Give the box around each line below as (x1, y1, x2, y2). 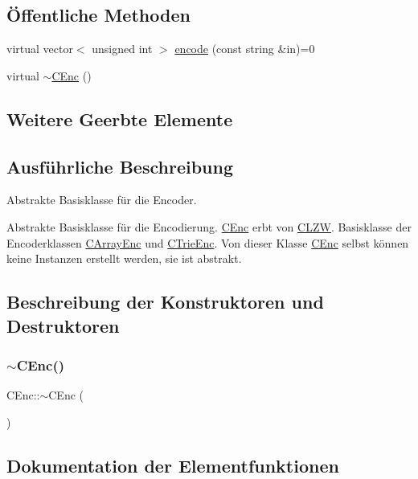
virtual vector (6, 40, 73, 57)
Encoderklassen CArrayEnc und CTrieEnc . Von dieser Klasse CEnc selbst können (6, 234, 409, 251)
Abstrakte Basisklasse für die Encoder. (6, 191, 197, 208)
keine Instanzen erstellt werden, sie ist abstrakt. (6, 250, 242, 267)
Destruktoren (6, 313, 120, 338)
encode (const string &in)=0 (174, 40, 315, 57)
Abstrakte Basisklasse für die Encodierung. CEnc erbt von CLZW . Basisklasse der (6, 218, 412, 235)
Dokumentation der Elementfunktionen (6, 452, 339, 477)
